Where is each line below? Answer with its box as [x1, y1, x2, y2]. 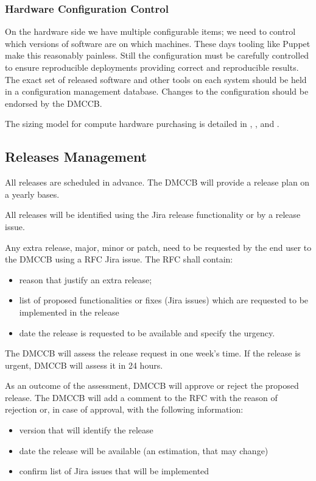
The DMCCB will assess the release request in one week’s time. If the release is [5, 347, 301, 360]
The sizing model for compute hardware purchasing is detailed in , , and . [5, 117, 279, 130]
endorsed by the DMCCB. [5, 96, 102, 109]
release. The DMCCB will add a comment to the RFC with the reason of [5, 391, 278, 403]
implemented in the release [19, 305, 119, 318]
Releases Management [5, 147, 147, 166]
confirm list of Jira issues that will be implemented [19, 465, 209, 477]
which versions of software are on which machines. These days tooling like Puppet [5, 37, 311, 49]
